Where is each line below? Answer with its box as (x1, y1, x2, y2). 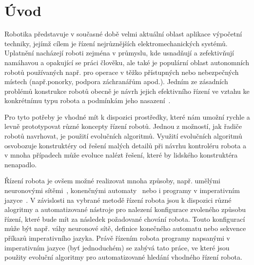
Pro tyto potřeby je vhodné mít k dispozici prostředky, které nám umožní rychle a (4, 111, 250, 122)
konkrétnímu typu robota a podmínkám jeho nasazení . (4, 95, 171, 106)
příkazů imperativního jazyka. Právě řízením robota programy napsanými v (4, 233, 230, 243)
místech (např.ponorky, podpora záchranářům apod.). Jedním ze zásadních (4, 76, 228, 87)
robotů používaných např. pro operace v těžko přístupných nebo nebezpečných (4, 67, 239, 77)
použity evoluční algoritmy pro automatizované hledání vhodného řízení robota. (4, 252, 242, 262)
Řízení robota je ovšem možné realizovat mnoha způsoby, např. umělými (4, 176, 221, 186)
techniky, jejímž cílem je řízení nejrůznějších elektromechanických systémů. (4, 38, 228, 48)
